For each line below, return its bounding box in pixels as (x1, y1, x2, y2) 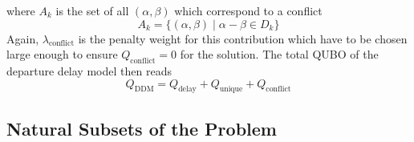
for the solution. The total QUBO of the (180, 46, 379, 63)
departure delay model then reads (6, 62, 172, 79)
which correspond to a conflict (174, 2, 323, 18)
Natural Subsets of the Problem (6, 116, 277, 140)
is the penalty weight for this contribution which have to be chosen (78, 30, 408, 47)
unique (219, 85, 243, 94)
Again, (6, 30, 39, 47)
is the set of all (55, 2, 129, 18)
